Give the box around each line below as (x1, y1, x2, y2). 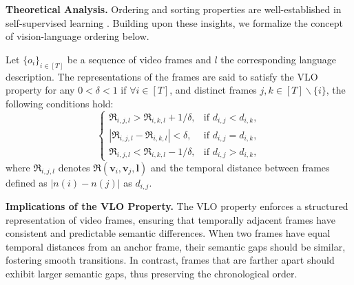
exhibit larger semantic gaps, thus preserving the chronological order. (6, 266, 298, 281)
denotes (58, 160, 90, 174)
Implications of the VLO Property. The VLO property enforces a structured (6, 199, 348, 213)
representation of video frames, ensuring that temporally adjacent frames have (6, 212, 335, 226)
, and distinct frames (169, 83, 257, 97)
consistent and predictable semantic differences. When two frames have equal (6, 226, 331, 240)
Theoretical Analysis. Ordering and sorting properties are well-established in (6, 2, 342, 16)
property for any (6, 83, 75, 97)
